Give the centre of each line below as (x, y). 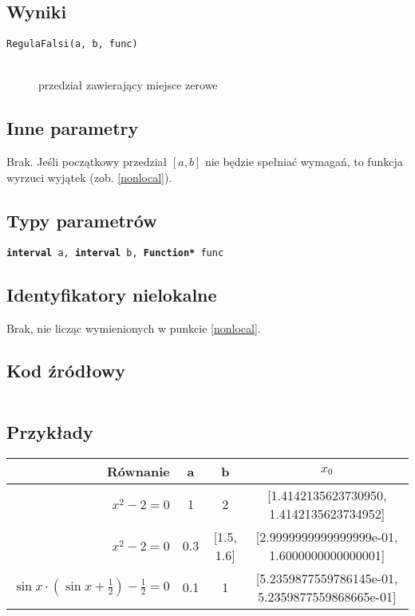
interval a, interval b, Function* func (115, 253)
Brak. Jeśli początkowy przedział (87, 162)
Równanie (138, 471)
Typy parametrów (82, 220)
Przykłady (50, 431)
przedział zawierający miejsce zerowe (128, 85)
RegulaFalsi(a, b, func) (72, 44)
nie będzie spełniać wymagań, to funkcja (304, 162)
